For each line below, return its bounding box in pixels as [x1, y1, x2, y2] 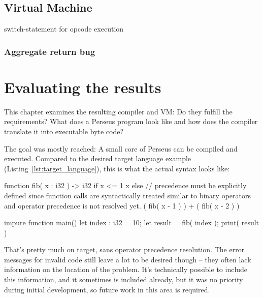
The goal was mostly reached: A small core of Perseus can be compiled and [4, 143, 238, 154]
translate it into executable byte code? [4, 126, 123, 136]
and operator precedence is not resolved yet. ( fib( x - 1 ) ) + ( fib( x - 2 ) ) [4, 200, 240, 211]
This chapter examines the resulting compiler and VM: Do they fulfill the [4, 106, 233, 116]
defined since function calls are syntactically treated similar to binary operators [4, 190, 251, 200]
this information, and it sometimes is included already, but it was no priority [4, 274, 243, 285]
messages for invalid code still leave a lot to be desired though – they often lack [4, 254, 251, 264]
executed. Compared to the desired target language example [4, 153, 191, 164]
